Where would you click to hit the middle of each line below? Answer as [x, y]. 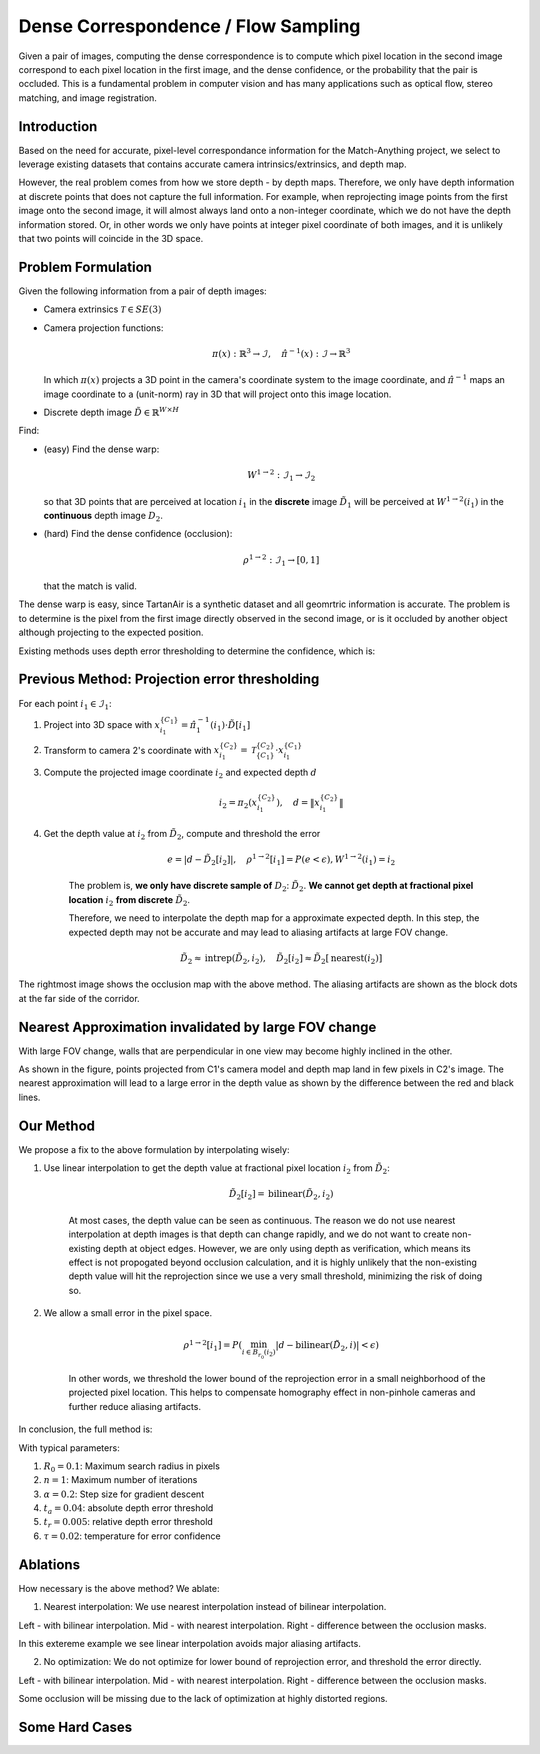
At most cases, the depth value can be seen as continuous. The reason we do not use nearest [262, 1220]
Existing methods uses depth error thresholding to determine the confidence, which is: [197, 651]
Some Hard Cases [75, 1726]
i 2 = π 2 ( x [238, 803]
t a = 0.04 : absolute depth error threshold [128, 1509]
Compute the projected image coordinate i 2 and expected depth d [180, 773]
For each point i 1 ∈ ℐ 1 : [65, 704]
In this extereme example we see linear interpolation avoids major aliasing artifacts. [190, 1643]
